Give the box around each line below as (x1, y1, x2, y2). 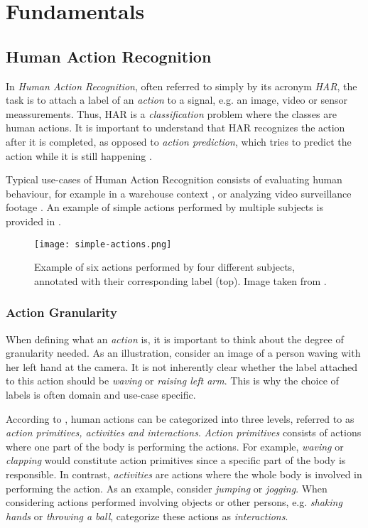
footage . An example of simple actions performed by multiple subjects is (6, 200, 323, 215)
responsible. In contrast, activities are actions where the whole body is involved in (6, 466, 362, 481)
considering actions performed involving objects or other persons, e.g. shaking (6, 495, 342, 510)
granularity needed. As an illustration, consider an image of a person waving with (6, 345, 361, 360)
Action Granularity (6, 303, 117, 321)
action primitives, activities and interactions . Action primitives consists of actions (6, 425, 362, 440)
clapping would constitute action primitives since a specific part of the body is (6, 453, 346, 468)
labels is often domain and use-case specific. (6, 387, 196, 402)
